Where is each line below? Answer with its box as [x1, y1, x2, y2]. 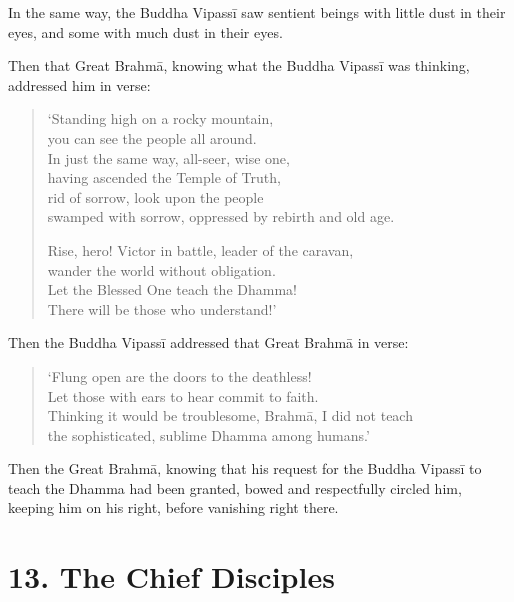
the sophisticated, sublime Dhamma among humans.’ [47, 424, 370, 445]
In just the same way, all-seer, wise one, [47, 147, 290, 168]
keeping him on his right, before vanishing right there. [8, 497, 339, 518]
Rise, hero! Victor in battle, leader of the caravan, [47, 239, 354, 260]
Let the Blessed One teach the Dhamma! [47, 279, 297, 300]
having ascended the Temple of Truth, [47, 167, 281, 188]
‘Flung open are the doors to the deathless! [47, 365, 312, 386]
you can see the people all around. [47, 127, 257, 148]
